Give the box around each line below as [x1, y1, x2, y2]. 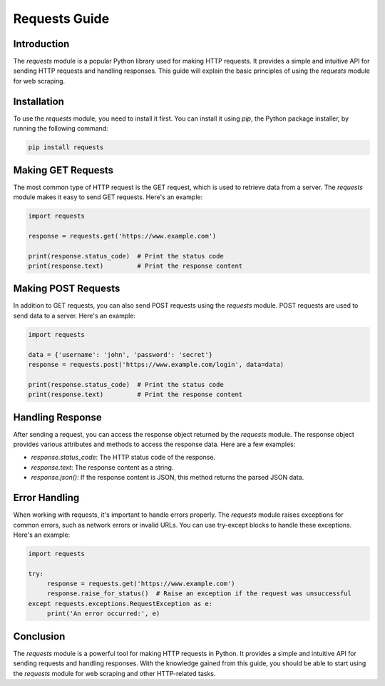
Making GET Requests [13, 164, 114, 176]
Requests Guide [13, 11, 110, 26]
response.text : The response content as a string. [31, 463, 174, 471]
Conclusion [13, 630, 66, 642]
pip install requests [28, 143, 104, 151]
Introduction [13, 38, 70, 50]
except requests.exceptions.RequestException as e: [28, 600, 213, 607]
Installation [13, 95, 64, 107]
